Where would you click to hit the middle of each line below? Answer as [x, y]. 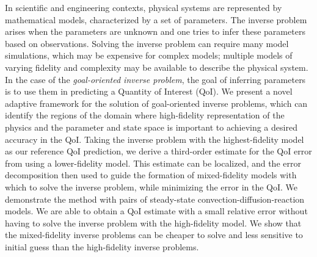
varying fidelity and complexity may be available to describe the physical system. [157, 67]
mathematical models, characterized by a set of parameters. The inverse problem [156, 19]
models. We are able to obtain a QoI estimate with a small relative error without [156, 211]
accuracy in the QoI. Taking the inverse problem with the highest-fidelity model [155, 139]
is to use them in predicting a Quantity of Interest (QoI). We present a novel [149, 91]
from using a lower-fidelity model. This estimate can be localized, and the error [153, 163]
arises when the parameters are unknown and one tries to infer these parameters [155, 31]
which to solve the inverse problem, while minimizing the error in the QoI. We [151, 186]
